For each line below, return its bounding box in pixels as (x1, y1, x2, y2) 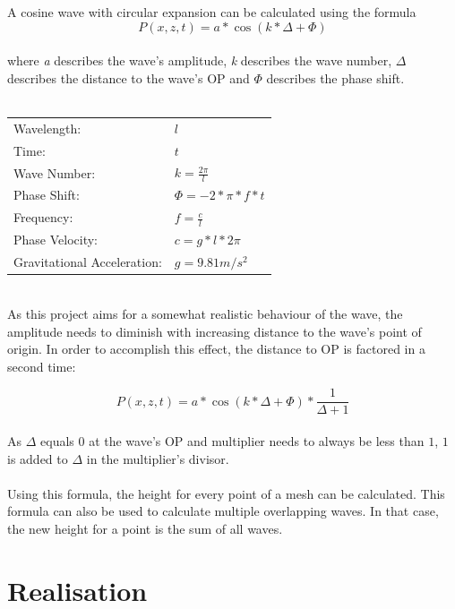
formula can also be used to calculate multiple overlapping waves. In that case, (7, 502, 439, 520)
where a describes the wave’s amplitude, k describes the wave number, (7, 51, 392, 70)
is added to (7, 449, 68, 467)
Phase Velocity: (13, 230, 98, 249)
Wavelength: (13, 118, 82, 137)
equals (40, 431, 74, 450)
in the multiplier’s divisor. (86, 449, 229, 467)
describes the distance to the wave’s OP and (7, 68, 250, 87)
